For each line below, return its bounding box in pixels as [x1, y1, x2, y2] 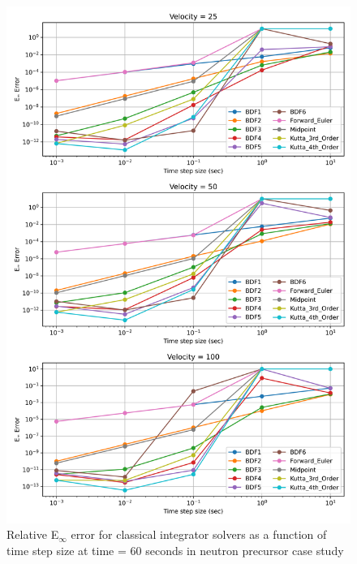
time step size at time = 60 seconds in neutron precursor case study [6, 541, 344, 558]
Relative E [6, 526, 59, 543]
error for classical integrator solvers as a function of [71, 526, 327, 543]
